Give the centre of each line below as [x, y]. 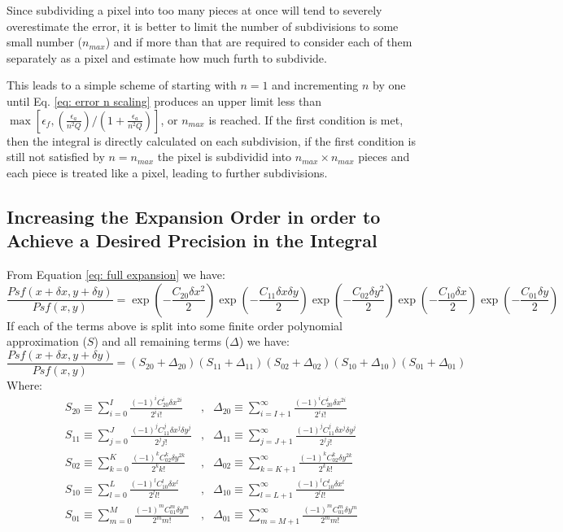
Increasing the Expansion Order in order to [194, 216]
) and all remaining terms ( [162, 341]
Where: [24, 384]
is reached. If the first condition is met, [306, 119]
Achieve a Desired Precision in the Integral [192, 240]
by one [389, 85]
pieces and [384, 157]
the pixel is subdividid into [225, 157]
